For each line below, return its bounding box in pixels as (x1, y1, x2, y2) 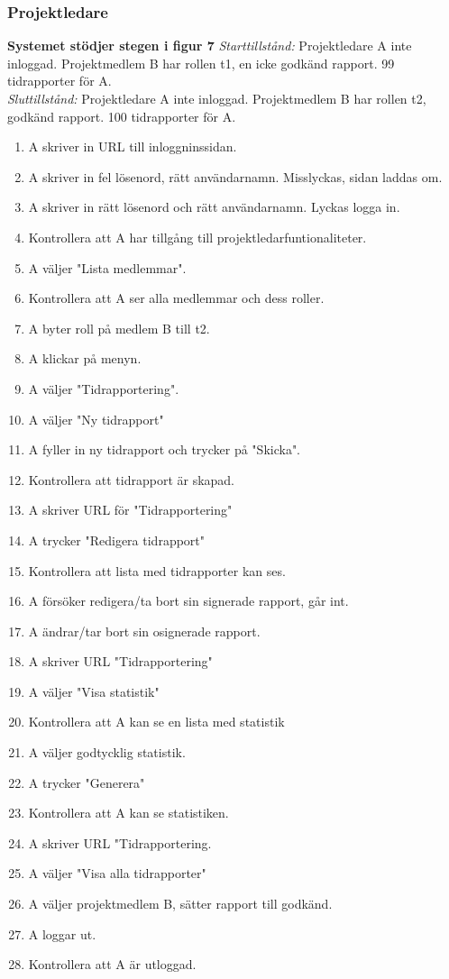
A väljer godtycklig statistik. (28, 743, 186, 762)
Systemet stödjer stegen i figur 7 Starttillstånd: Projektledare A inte (7, 36, 412, 55)
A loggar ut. (28, 924, 96, 943)
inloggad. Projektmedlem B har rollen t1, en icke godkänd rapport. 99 (7, 53, 395, 72)
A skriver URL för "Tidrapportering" (28, 500, 233, 519)
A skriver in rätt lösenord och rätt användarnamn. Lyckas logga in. (28, 197, 400, 216)
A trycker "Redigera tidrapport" (28, 530, 206, 549)
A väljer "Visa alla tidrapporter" (28, 864, 206, 883)
